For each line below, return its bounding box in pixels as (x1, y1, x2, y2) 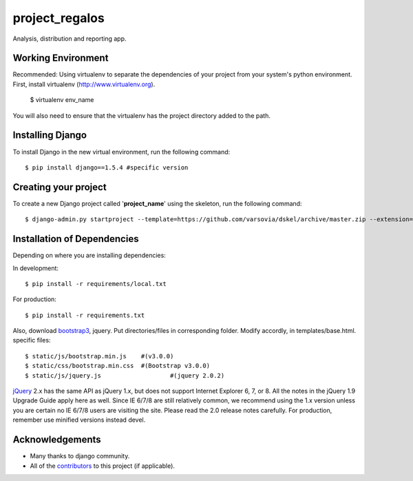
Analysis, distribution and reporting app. (12, 34, 127, 43)
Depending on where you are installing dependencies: (12, 252, 167, 260)
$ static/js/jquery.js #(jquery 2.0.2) (25, 371, 225, 379)
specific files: (12, 336, 51, 345)
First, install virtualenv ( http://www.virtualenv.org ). (12, 80, 156, 88)
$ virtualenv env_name (30, 96, 94, 104)
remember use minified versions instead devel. (12, 416, 146, 424)
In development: (12, 264, 59, 272)
